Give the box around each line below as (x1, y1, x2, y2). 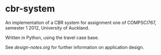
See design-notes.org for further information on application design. (5, 44, 144, 50)
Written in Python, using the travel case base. (5, 34, 99, 40)
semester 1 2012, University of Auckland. (5, 24, 90, 30)
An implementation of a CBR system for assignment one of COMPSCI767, (5, 19, 156, 25)
